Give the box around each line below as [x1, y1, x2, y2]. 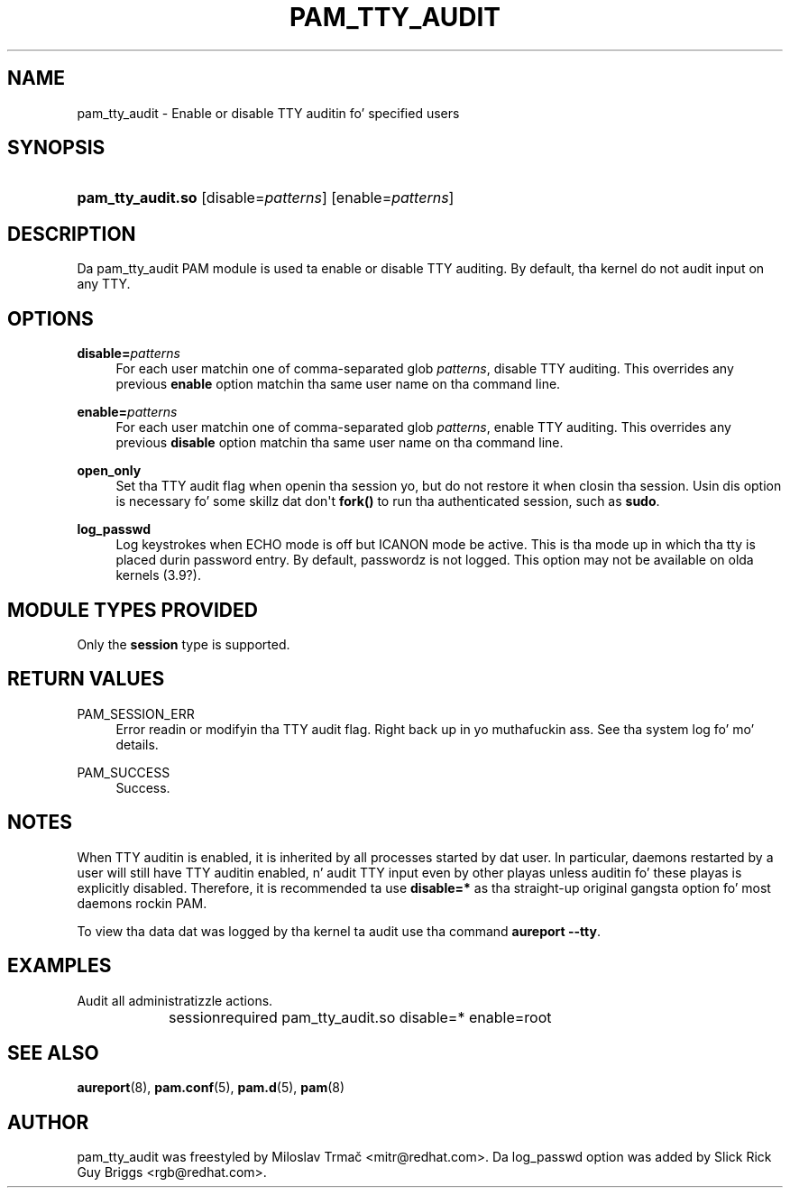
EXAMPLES [7, 954, 112, 978]
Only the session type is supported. [77, 636, 290, 652]
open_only [77, 463, 142, 479]
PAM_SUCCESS [77, 764, 170, 780]
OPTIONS [7, 307, 94, 330]
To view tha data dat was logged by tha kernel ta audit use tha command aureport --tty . [77, 923, 601, 939]
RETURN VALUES [7, 667, 165, 691]
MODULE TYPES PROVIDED [7, 598, 258, 621]
